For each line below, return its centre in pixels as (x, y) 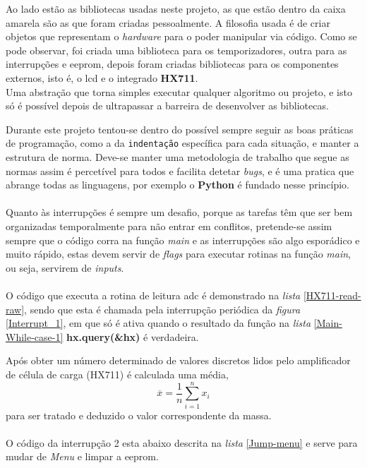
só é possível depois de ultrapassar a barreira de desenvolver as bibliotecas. (167, 106)
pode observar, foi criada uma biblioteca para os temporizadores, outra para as (176, 50)
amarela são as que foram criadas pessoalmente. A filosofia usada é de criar (168, 22)
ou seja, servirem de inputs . (65, 267)
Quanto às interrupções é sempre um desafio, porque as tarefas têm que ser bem (179, 212)
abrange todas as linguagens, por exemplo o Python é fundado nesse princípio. (178, 185)
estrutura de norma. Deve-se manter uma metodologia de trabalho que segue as (178, 157)
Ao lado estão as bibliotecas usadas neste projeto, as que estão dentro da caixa (176, 8)
